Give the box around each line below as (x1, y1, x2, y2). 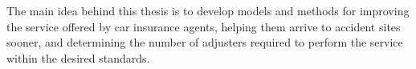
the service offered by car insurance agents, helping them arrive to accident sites (6, 18, 401, 34)
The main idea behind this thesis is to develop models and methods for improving (6, 2, 410, 18)
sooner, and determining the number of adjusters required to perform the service (6, 34, 403, 51)
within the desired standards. (6, 49, 150, 66)
